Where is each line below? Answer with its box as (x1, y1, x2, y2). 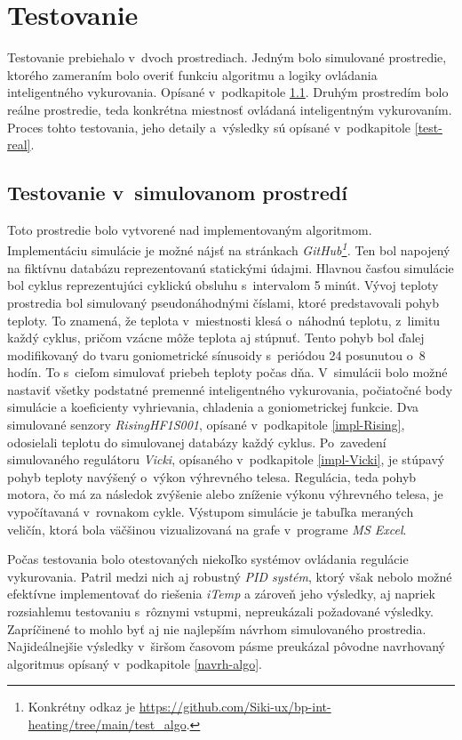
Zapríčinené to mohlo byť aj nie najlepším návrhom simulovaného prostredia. (7, 619, 426, 638)
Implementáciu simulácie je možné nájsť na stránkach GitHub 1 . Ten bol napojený (7, 238, 450, 260)
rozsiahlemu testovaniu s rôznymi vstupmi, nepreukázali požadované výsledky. (7, 602, 434, 621)
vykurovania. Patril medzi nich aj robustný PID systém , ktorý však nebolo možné (7, 567, 452, 585)
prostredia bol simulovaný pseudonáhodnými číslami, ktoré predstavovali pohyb (7, 293, 439, 311)
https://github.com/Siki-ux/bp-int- (139, 697, 331, 716)
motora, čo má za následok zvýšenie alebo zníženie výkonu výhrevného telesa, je (7, 485, 443, 503)
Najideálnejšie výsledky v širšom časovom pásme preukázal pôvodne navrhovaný (7, 637, 445, 656)
